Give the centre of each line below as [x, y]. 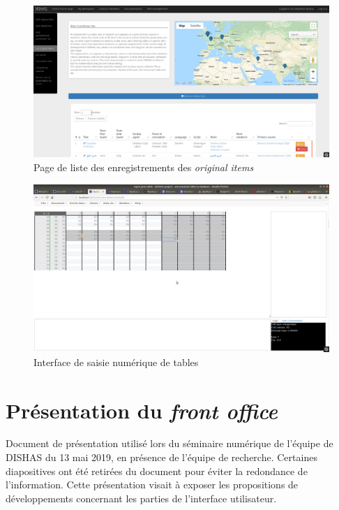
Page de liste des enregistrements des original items [144, 167]
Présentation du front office [142, 410]
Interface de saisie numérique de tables [116, 362]
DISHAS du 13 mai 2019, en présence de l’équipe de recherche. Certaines [161, 457]
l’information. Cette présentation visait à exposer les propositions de [152, 484]
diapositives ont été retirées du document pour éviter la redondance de [157, 471]
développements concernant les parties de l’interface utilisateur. [141, 498]
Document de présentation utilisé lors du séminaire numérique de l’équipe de [169, 443]
